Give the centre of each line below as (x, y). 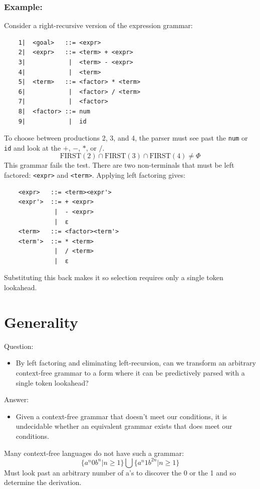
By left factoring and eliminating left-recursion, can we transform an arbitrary (136, 363)
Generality (41, 322)
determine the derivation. (43, 482)
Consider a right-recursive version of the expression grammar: (98, 25)
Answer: (17, 399)
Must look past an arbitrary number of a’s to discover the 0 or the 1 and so (120, 472)
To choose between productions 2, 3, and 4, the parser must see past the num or (126, 138)
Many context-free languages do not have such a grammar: (94, 453)
